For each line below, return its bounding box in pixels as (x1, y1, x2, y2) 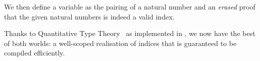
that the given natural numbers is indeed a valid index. (4, 11, 175, 21)
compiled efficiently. (4, 47, 65, 58)
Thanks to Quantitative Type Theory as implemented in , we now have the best (4, 28, 255, 38)
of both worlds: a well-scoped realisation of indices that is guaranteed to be (4, 37, 237, 48)
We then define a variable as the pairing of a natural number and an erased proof (4, 1, 255, 11)
